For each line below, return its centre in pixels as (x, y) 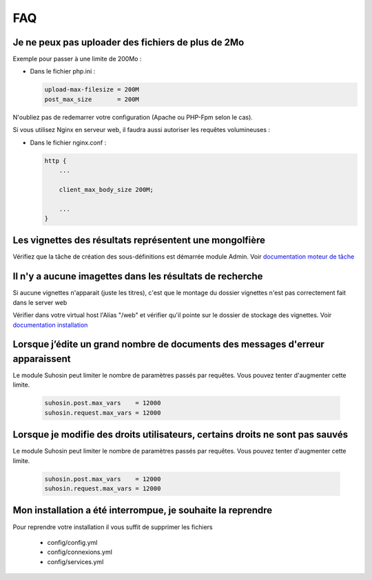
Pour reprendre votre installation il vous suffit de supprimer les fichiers (113, 527)
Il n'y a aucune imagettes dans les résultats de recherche (138, 276)
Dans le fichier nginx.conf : (68, 142)
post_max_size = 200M (92, 99)
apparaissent (42, 359)
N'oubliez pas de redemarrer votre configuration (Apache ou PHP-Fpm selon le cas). (133, 117)
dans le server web (40, 302)
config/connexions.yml (80, 552)
